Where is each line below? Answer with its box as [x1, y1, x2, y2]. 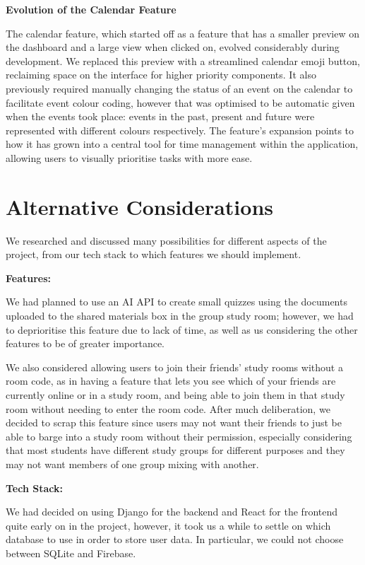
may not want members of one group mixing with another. [6, 456, 259, 471]
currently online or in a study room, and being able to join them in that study [6, 388, 345, 402]
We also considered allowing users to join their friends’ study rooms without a [6, 359, 343, 374]
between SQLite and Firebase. [6, 545, 136, 560]
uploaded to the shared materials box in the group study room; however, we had [6, 308, 354, 323]
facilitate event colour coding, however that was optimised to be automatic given [6, 95, 355, 110]
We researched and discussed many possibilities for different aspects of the [6, 233, 327, 247]
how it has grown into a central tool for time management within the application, [6, 136, 359, 151]
